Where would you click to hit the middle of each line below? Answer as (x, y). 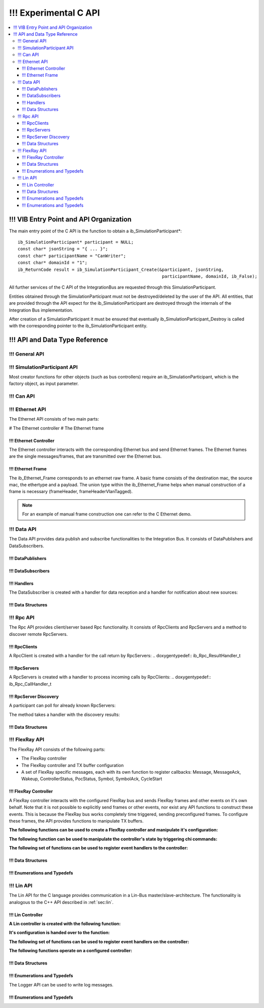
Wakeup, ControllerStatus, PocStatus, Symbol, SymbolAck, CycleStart (92, 779)
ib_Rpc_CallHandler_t (30, 684)
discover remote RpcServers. (38, 634)
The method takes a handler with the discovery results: (64, 715)
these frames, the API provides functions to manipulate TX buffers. (76, 821)
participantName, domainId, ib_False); (210, 276)
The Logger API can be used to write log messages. (61, 985)
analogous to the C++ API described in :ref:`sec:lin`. (61, 902)
